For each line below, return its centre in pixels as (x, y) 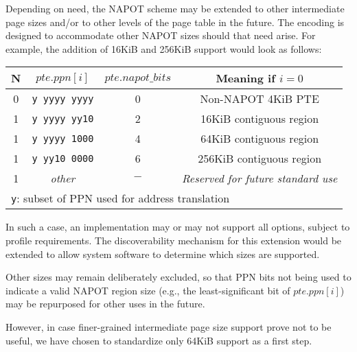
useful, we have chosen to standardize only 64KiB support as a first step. (159, 340)
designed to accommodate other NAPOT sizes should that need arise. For (161, 35)
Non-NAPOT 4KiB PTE (260, 99)
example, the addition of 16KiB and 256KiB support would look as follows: (164, 48)
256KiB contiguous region (260, 159)
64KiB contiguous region (260, 139)
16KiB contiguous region (260, 119)
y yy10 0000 (63, 158)
